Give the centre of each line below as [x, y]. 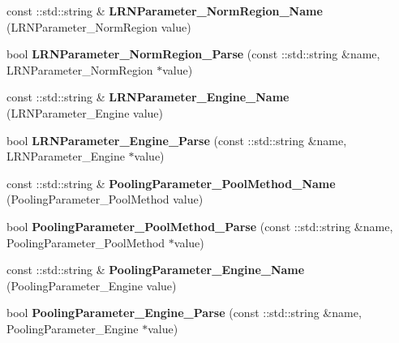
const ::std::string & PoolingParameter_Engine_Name [156, 270]
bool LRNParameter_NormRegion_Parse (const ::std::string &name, [193, 54]
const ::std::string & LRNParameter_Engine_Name [148, 97]
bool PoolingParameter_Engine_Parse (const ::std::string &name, [184, 313]
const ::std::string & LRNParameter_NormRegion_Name [165, 11]
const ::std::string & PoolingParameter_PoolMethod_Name [171, 183]
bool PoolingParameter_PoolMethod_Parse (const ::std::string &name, [200, 226]
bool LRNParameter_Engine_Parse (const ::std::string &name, [177, 140]
